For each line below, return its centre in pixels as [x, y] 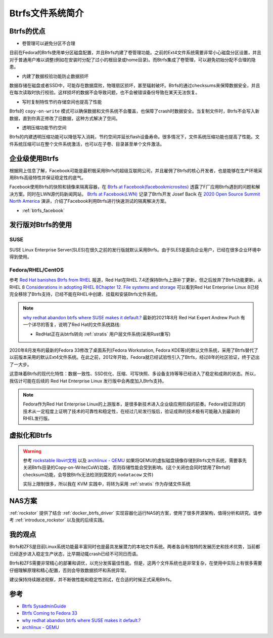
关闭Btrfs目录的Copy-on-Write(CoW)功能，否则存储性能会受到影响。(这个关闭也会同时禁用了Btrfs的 [127, 467]
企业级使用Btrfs [34, 158]
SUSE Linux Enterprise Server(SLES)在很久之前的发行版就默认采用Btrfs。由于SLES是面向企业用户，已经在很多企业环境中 [135, 250]
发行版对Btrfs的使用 [41, 225]
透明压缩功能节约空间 [44, 127]
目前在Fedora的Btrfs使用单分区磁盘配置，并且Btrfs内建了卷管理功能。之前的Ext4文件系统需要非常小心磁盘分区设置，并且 [135, 53]
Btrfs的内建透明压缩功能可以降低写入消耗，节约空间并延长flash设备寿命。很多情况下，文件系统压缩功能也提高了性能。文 [134, 137]
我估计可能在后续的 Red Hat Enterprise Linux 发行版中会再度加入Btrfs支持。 [88, 381]
